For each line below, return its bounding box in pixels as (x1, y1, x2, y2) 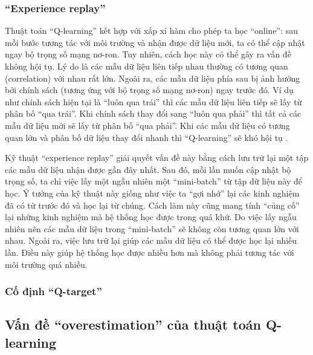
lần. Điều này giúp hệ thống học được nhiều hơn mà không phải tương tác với (5, 246, 294, 258)
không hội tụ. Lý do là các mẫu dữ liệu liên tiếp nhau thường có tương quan (5, 60, 288, 72)
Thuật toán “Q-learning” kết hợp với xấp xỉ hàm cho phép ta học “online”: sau (5, 24, 298, 37)
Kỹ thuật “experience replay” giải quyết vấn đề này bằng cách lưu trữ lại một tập (5, 151, 309, 164)
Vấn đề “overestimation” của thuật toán (5, 315, 261, 334)
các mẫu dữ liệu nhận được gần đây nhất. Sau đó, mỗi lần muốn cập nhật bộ (5, 163, 291, 175)
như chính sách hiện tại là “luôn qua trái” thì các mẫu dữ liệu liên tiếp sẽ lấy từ (5, 95, 302, 108)
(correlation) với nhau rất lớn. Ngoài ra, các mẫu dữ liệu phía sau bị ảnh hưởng (5, 71, 300, 84)
